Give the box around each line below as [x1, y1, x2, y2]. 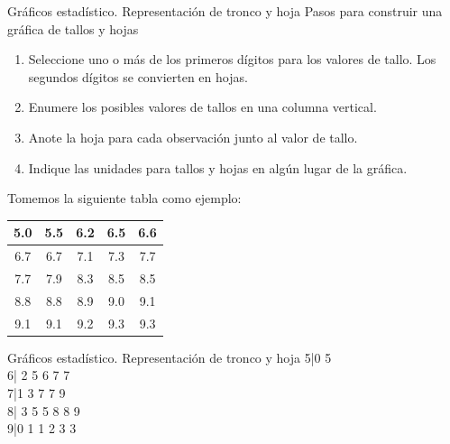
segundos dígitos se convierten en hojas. [28, 67, 248, 86]
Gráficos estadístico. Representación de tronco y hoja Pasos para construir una [7, 2, 443, 20]
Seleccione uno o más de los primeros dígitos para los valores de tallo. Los [28, 50, 436, 69]
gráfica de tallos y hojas [7, 19, 139, 38]
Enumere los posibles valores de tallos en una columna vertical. [28, 97, 377, 116]
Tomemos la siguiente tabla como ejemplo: [7, 189, 242, 208]
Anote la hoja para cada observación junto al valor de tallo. [28, 127, 358, 146]
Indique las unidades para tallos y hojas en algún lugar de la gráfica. [28, 158, 408, 177]
